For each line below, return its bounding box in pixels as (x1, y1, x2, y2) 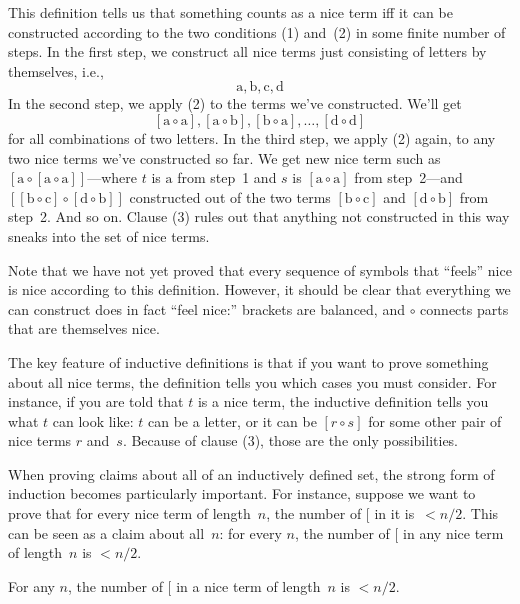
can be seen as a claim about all (8, 522, 205, 543)
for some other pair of (368, 410, 502, 431)
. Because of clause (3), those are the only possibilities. (122, 430, 459, 451)
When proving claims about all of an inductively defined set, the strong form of (8, 463, 495, 484)
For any (8, 575, 55, 596)
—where (87, 167, 137, 188)
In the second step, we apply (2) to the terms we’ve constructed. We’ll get (8, 93, 462, 114)
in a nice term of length (176, 575, 321, 596)
